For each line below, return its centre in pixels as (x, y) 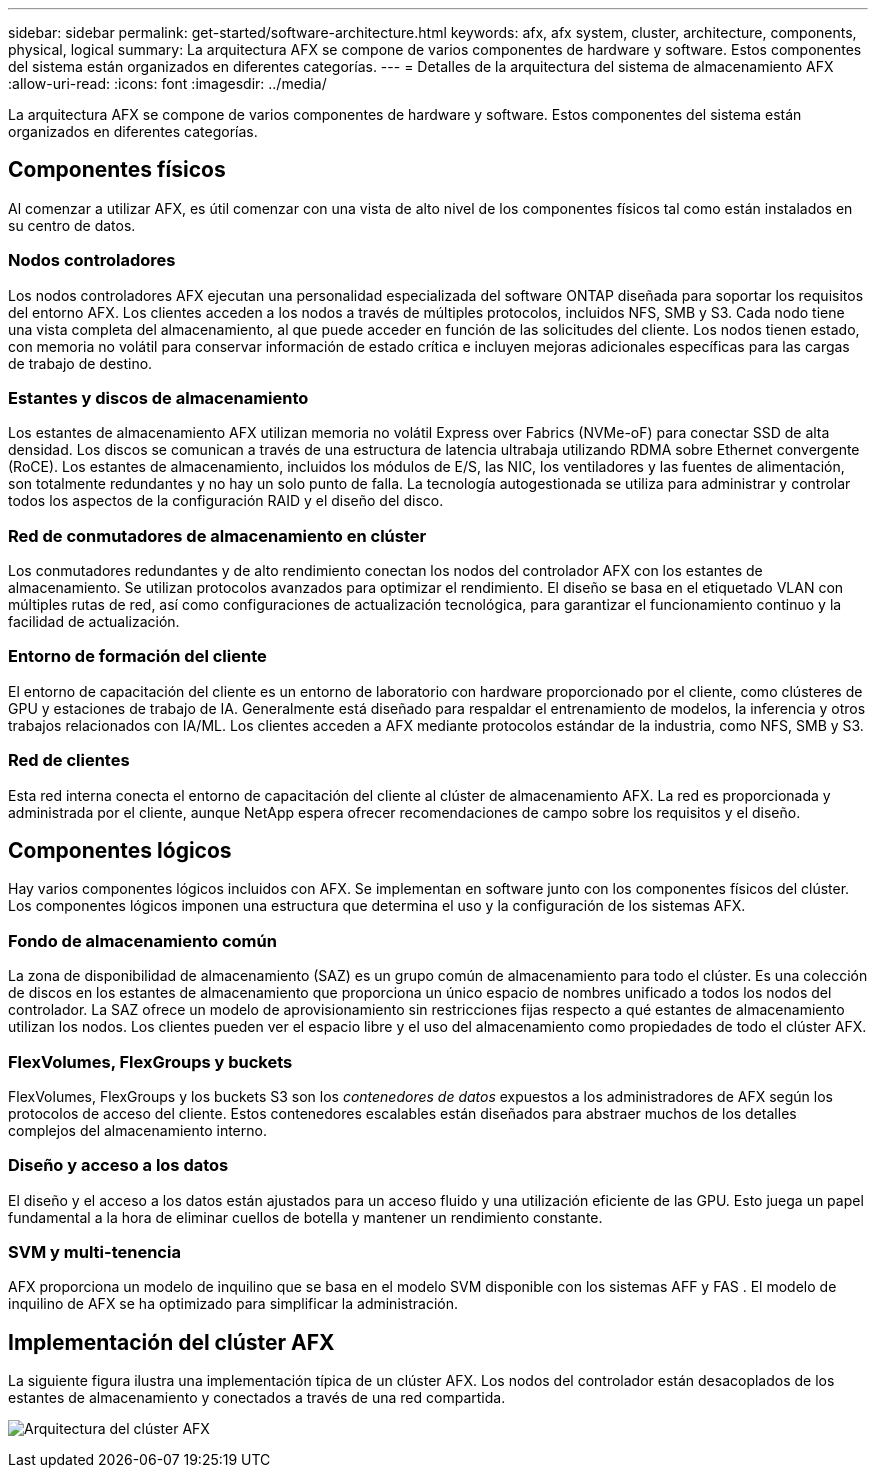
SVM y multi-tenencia (94, 1252)
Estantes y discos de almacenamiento (158, 397)
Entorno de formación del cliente (137, 656)
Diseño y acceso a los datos (118, 1165)
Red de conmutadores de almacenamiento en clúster (217, 535)
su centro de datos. (72, 225)
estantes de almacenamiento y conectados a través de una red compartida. (257, 1398)
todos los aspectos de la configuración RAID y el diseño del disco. (226, 501)
